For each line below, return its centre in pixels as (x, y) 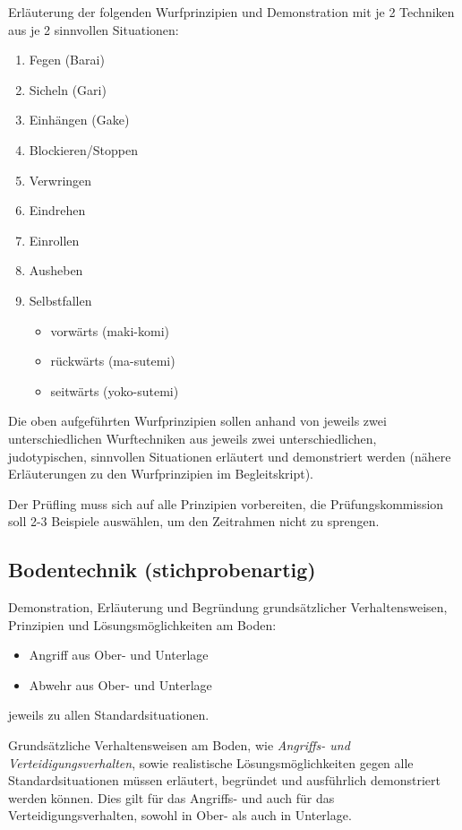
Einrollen (54, 240)
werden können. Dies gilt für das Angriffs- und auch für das (171, 797)
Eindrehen (57, 210)
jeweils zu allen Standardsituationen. (109, 715)
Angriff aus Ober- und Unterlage (119, 655)
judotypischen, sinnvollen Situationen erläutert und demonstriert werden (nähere (230, 456)
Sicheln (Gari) (68, 89)
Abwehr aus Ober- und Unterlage (120, 684)
